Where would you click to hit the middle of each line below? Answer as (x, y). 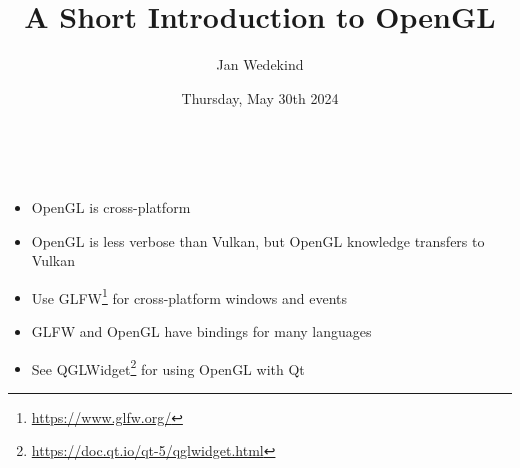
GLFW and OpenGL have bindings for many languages (201, 330)
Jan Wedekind (260, 64)
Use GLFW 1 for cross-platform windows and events (189, 296)
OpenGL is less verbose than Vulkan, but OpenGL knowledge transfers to (258, 240)
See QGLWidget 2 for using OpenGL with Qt (168, 367)
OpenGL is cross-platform (111, 206)
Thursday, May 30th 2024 (260, 97)
